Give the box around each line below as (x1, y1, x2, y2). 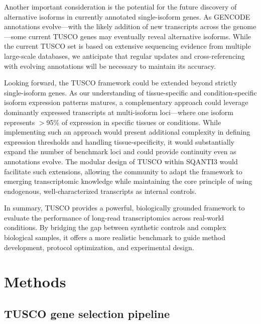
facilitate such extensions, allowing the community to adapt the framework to (4, 166, 242, 176)
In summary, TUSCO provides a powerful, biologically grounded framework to (4, 202, 245, 213)
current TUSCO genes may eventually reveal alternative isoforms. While (29, 31, 251, 41)
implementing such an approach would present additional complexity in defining (4, 127, 250, 137)
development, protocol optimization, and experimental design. (4, 242, 194, 252)
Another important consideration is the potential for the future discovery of (4, 2, 237, 12)
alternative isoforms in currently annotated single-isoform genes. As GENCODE (4, 11, 250, 22)
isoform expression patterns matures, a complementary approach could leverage (4, 97, 248, 107)
